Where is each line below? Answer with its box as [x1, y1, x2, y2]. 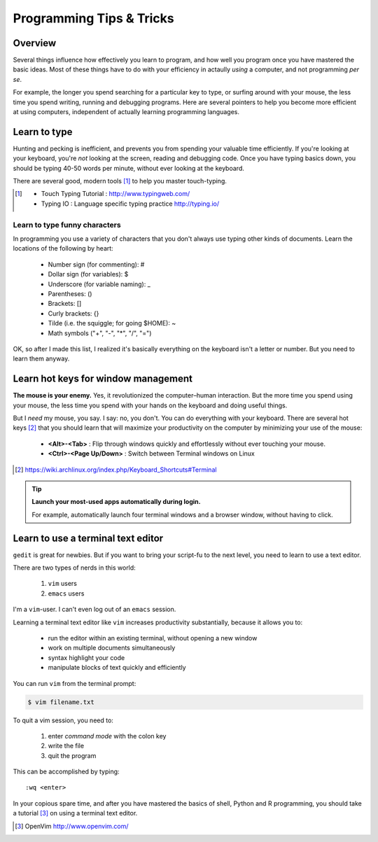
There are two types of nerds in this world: [13, 563, 136, 572]
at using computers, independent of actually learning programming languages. [13, 108, 240, 116]
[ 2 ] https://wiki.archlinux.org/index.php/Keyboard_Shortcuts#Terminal [15, 465, 217, 474]
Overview [13, 37, 57, 49]
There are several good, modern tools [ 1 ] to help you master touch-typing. [13, 177, 227, 185]
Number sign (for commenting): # [48, 260, 145, 269]
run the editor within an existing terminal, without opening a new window [48, 633, 258, 642]
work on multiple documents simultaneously [48, 644, 176, 652]
